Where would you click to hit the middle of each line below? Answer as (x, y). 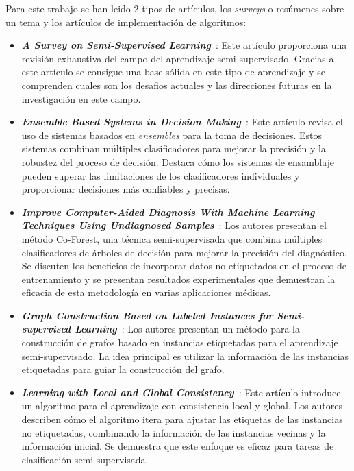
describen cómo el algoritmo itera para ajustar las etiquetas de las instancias (182, 419)
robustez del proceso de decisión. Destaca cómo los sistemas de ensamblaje (178, 161)
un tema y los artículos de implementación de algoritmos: (126, 22)
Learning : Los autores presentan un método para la (188, 329)
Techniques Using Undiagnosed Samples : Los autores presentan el (174, 225)
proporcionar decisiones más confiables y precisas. (126, 189)
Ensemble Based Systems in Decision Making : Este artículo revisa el (182, 122)
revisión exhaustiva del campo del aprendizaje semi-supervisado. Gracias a (178, 58)
